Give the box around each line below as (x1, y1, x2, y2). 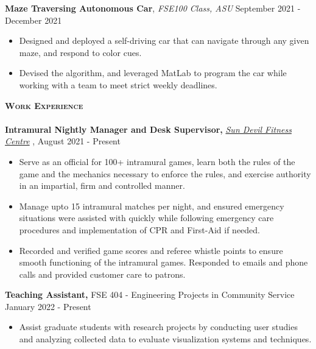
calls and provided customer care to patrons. (19, 267, 186, 280)
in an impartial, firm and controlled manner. (19, 179, 185, 192)
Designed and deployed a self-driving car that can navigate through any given (19, 34, 309, 47)
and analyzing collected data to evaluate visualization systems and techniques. (19, 333, 312, 345)
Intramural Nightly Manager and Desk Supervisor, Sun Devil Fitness (5, 122, 292, 135)
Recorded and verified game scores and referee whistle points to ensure (19, 244, 283, 256)
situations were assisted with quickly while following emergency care (19, 211, 274, 224)
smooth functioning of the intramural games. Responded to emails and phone (19, 256, 308, 269)
